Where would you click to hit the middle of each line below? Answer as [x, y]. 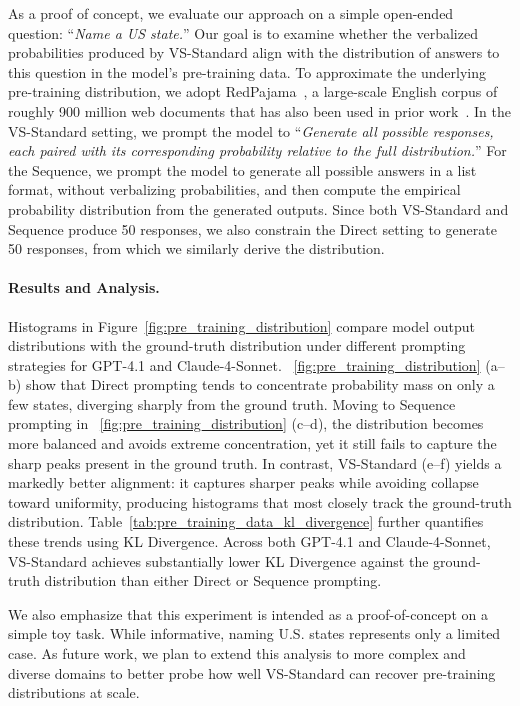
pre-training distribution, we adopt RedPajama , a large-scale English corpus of [253, 91]
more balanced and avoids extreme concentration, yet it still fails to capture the [252, 443]
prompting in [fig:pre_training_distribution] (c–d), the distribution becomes [246, 423]
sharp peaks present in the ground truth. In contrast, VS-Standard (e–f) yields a [255, 462]
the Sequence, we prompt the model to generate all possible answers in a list [242, 169]
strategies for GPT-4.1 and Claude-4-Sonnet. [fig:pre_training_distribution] [244, 364]
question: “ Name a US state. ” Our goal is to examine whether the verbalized [243, 32]
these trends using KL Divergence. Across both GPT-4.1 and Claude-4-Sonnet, [249, 541]
